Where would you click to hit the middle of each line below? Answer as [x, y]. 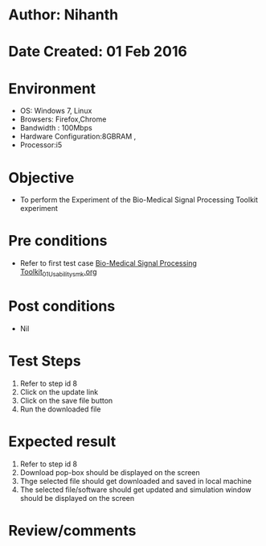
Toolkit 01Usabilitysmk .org [59, 273]
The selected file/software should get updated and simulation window [135, 490]
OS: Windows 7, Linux [56, 111]
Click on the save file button [66, 400]
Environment [52, 88]
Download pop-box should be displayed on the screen [110, 472]
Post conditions [62, 306]
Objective [41, 178]
